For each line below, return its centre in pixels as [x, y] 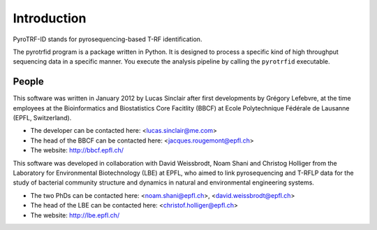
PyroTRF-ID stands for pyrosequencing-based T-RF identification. [108, 39]
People [29, 81]
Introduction [50, 18]
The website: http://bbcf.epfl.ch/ [77, 150]
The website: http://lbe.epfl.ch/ [75, 215]
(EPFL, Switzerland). [42, 118]
